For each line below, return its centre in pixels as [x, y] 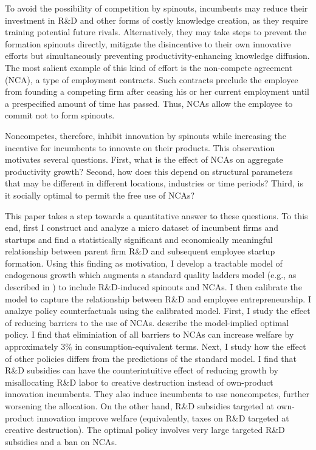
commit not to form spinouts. [60, 115]
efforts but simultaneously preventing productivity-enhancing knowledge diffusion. [157, 56]
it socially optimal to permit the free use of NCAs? [100, 195]
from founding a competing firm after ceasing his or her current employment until [157, 91]
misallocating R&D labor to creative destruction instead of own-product [139, 382]
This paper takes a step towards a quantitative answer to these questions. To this [156, 215]
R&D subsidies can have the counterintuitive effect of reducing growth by [142, 370]
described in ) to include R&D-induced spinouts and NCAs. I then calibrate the [153, 287]
